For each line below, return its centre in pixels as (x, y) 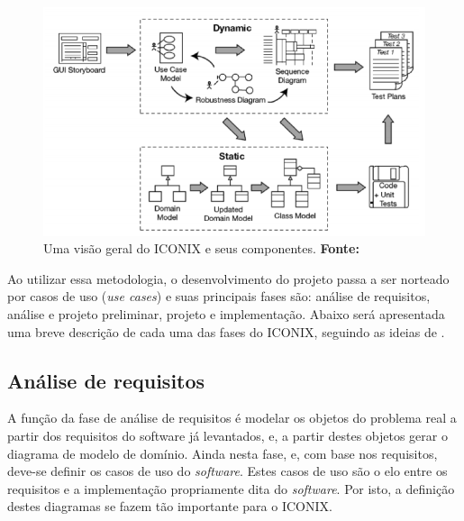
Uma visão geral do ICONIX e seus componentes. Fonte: (201, 248)
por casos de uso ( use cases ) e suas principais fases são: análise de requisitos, (219, 296)
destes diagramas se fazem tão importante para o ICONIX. (170, 506)
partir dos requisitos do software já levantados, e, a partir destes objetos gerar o (227, 435)
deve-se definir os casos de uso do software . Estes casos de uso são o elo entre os (227, 471)
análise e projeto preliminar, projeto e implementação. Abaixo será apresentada (226, 313)
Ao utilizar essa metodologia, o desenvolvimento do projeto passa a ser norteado (228, 278)
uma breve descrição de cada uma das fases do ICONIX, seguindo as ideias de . (226, 331)
